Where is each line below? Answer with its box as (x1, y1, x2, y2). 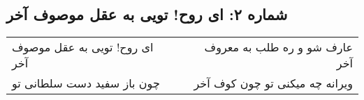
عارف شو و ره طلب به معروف (204, 39, 353, 56)
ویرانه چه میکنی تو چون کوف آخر (194, 75, 353, 92)
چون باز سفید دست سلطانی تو (12, 75, 160, 92)
